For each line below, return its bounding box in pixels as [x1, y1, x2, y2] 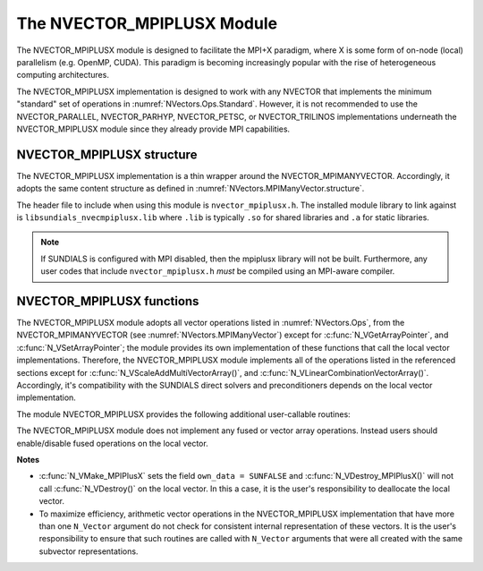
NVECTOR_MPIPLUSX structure [16, 147, 198, 162]
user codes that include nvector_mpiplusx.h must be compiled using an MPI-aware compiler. [40, 266, 395, 277]
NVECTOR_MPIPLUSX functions [16, 294, 199, 309]
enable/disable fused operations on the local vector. [16, 438, 209, 448]
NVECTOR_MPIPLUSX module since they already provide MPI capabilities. [16, 124, 291, 134]
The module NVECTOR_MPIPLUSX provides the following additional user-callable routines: [16, 408, 351, 420]
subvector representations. [38, 546, 139, 557]
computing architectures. [16, 70, 109, 81]
